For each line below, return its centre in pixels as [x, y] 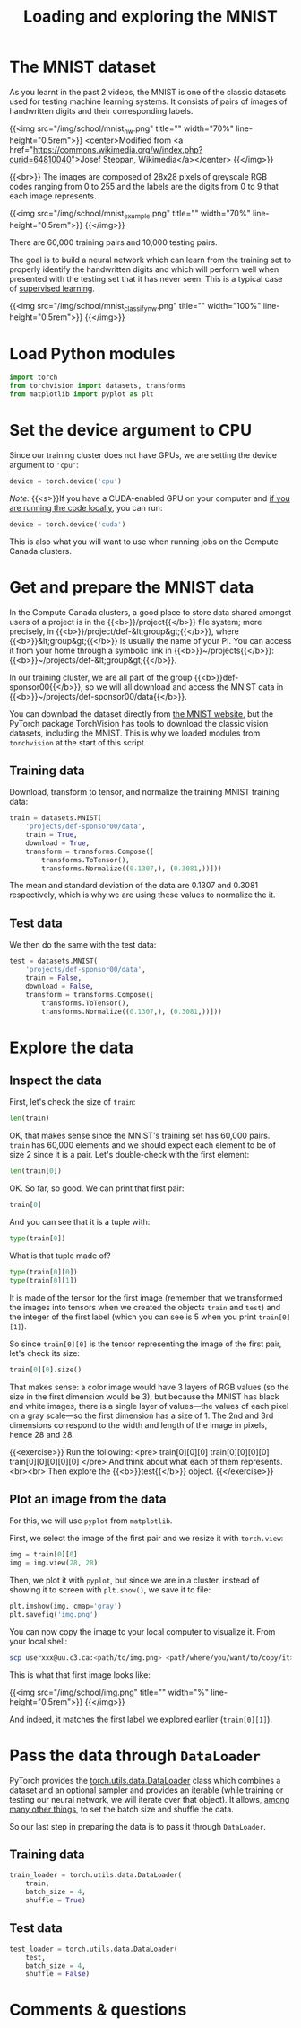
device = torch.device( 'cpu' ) [66, 481]
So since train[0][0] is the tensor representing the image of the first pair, [146, 1344]
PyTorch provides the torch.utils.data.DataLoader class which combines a [145, 1780]
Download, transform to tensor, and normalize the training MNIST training [145, 792]
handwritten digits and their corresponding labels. [101, 110]
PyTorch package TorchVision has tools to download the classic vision [139, 723]
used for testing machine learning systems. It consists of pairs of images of [148, 101]
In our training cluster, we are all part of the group [101, 677]
